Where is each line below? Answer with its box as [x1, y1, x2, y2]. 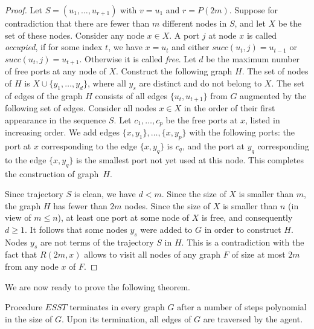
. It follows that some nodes [24, 223, 127, 235]
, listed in [245, 113, 280, 126]
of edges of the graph [5, 89, 83, 102]
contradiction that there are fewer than [5, 17, 150, 29]
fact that [5, 248, 37, 261]
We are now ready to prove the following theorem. [5, 280, 190, 293]
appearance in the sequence [5, 113, 106, 126]
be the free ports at [165, 113, 238, 126]
